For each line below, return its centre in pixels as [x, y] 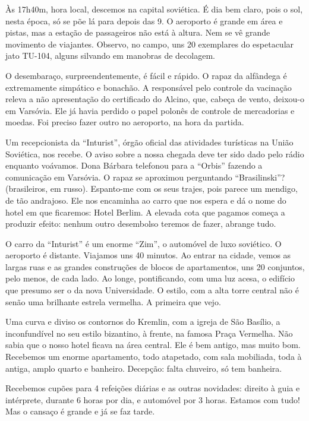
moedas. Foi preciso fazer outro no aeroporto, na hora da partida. [125, 122]
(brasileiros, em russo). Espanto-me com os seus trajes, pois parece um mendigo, [152, 189]
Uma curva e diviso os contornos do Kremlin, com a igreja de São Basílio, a [143, 322]
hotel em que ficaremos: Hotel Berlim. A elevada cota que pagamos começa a [145, 212]
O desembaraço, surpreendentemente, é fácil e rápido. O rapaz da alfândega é [146, 75]
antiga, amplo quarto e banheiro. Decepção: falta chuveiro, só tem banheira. [144, 368]
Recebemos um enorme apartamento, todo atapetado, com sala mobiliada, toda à [154, 357]
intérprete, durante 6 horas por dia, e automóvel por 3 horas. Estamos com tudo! [153, 399]
